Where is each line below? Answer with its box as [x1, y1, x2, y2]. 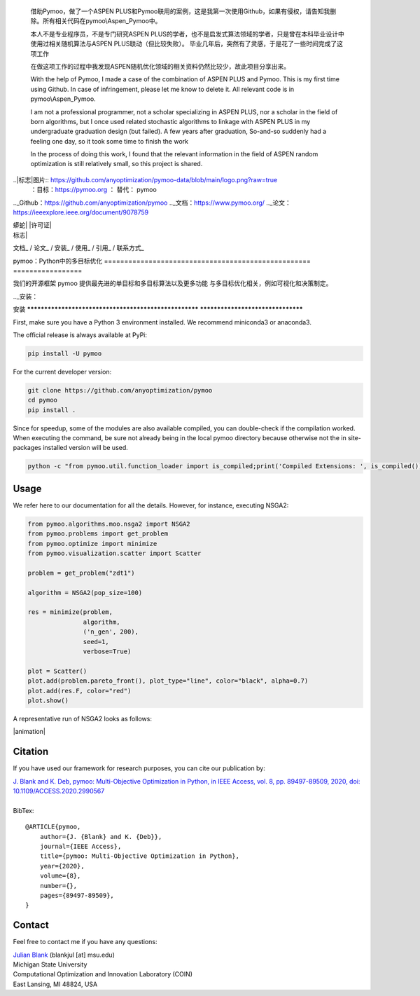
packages [13, 444, 42, 452]
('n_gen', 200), [83, 628, 139, 636]
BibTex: [13, 806, 34, 814]
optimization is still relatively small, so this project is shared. [30, 160, 203, 168]
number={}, [39, 882, 78, 889]
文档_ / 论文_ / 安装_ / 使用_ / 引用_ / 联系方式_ [13, 244, 144, 252]
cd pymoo [27, 396, 58, 404]
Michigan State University [13, 960, 87, 969]
